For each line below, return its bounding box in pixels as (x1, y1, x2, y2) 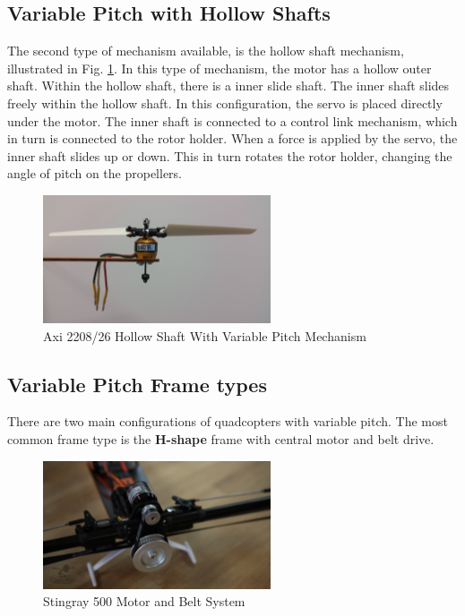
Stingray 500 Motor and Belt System (43, 592, 245, 611)
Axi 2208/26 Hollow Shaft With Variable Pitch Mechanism (43, 326, 366, 345)
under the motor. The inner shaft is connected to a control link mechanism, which (7, 111, 458, 130)
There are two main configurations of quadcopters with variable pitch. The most (7, 412, 448, 431)
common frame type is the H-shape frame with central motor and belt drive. (7, 430, 435, 449)
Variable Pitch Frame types (7, 370, 267, 398)
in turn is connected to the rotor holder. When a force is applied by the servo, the (7, 129, 458, 148)
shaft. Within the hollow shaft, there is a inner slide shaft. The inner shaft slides (7, 76, 450, 95)
